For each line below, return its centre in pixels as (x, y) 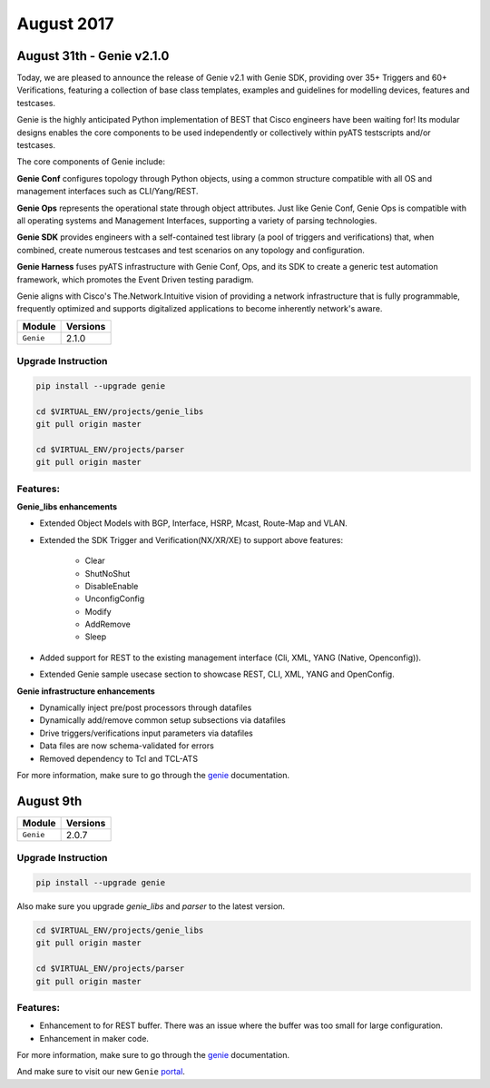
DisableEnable (112, 586)
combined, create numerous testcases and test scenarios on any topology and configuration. (191, 250)
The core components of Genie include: (91, 162)
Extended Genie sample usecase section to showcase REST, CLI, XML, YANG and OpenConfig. (217, 674)
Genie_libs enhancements (67, 506)
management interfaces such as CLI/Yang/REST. (108, 192)
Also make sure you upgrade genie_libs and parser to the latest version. (151, 906)
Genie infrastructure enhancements (86, 691)
